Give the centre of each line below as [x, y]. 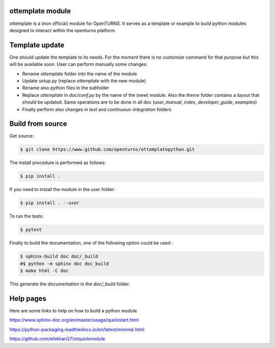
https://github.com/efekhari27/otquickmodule [57, 339]
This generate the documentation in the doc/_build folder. [70, 284]
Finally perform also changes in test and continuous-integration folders [97, 109]
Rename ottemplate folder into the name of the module [80, 73]
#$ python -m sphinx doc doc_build [64, 263]
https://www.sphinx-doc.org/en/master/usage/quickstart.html [74, 320]
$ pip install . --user [50, 203]
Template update [37, 45]
